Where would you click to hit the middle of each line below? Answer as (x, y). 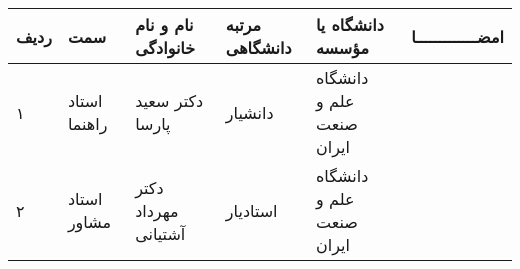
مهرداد (157, 210)
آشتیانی (160, 233)
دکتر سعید (169, 100)
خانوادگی (165, 47)
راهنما (87, 123)
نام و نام (164, 24)
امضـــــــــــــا (457, 36)
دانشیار (249, 112)
